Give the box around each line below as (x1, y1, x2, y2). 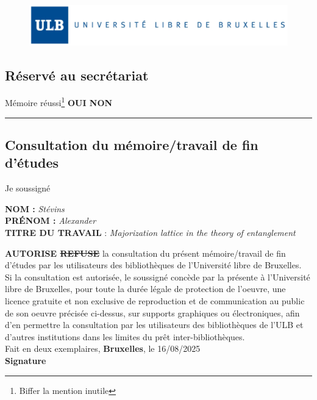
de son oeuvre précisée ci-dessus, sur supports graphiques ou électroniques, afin (5, 306, 300, 319)
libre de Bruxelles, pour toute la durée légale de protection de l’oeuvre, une (5, 282, 286, 295)
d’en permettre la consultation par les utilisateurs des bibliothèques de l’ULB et (5, 318, 304, 331)
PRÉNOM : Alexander (5, 214, 96, 227)
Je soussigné (5, 182, 51, 195)
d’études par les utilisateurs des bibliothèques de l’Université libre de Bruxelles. (5, 259, 302, 271)
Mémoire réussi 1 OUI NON (5, 95, 113, 109)
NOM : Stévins (5, 202, 65, 215)
